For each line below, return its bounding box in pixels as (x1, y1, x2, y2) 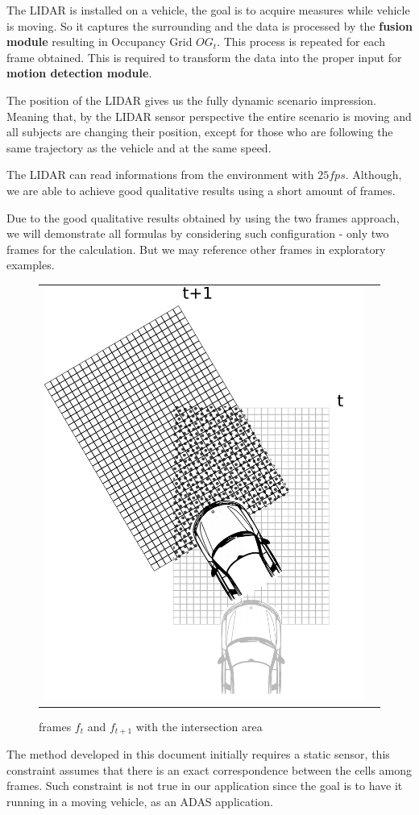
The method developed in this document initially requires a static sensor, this (6, 745, 390, 762)
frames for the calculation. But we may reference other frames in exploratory (6, 240, 386, 257)
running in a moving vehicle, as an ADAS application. (6, 792, 273, 809)
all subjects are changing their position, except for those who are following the (6, 123, 393, 140)
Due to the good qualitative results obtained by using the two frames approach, (6, 209, 400, 226)
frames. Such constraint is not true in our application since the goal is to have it (6, 777, 403, 794)
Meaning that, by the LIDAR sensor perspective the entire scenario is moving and (6, 107, 412, 124)
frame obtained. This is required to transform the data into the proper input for (6, 48, 402, 65)
